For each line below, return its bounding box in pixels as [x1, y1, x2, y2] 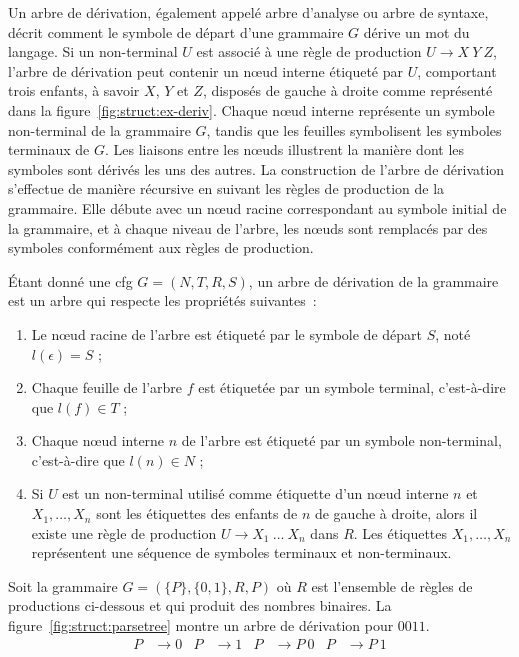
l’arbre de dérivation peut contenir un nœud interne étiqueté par [8, 60, 404, 81]
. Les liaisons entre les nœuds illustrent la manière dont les [105, 139, 465, 160]
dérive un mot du [363, 21, 470, 42]
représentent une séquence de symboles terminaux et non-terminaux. [31, 542, 452, 563]
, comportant [417, 60, 497, 81]
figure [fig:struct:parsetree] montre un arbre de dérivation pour [8, 615, 394, 636]
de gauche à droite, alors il [314, 503, 478, 524]
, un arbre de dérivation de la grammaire [248, 270, 499, 291]
